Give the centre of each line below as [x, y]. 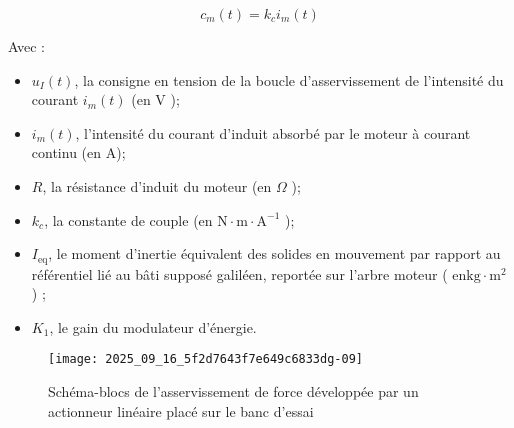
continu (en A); [78, 152]
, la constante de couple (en [128, 219]
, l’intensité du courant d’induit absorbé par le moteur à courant [273, 132]
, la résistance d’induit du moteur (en [157, 185]
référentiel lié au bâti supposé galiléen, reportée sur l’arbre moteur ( [239, 273]
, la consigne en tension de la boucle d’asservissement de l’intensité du [289, 79]
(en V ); [155, 99]
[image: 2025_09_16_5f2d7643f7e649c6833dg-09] [205, 359]
